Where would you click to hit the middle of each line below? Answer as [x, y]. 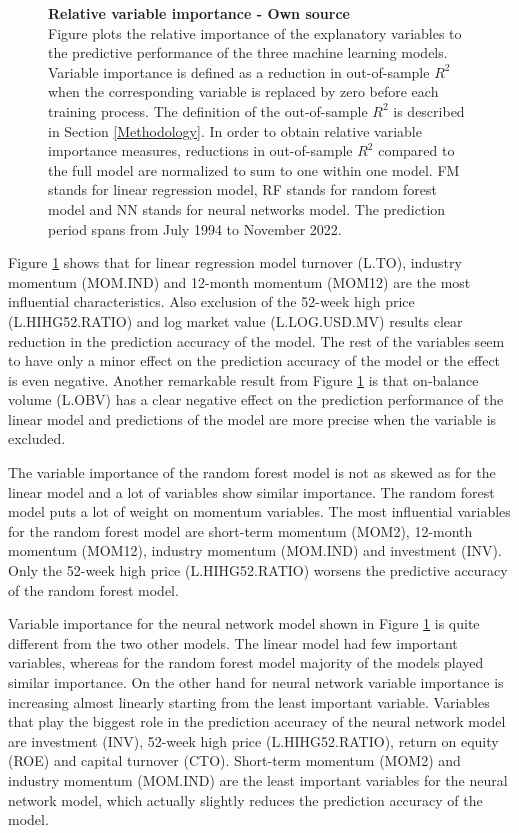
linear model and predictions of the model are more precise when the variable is [252, 418]
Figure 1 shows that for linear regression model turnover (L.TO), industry [235, 262]
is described [429, 110]
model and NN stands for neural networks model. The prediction [247, 208]
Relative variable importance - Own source [199, 13]
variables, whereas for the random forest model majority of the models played [246, 662]
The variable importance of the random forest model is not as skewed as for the [252, 472]
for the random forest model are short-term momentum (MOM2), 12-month [240, 530]
